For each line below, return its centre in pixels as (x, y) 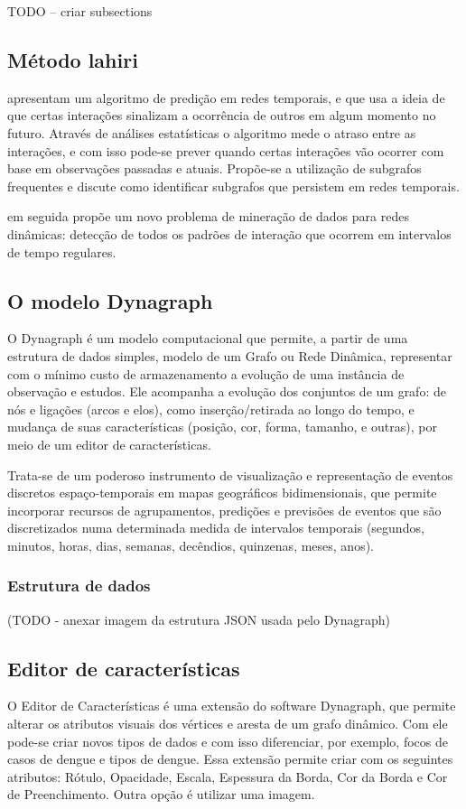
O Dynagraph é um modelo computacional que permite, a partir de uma (208, 338)
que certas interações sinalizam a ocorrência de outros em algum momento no (222, 115)
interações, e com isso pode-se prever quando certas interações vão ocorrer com (226, 150)
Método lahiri (73, 59)
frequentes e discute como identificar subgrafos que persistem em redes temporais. (233, 186)
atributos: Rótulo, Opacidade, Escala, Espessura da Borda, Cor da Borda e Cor (228, 776)
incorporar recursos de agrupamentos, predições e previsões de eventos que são (224, 510)
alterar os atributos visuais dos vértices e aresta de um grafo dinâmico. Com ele (228, 724)
